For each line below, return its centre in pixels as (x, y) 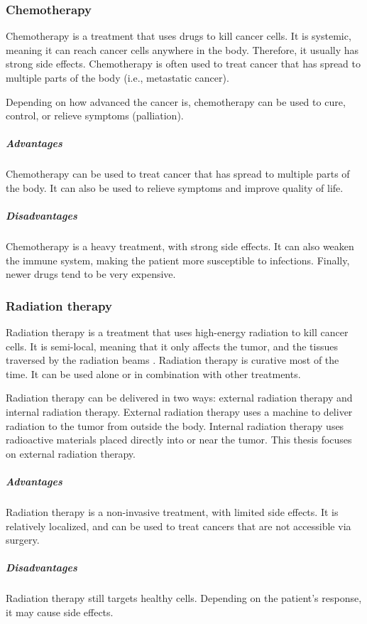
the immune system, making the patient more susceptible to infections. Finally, (178, 260)
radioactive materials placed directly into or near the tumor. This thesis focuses (179, 440)
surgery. (23, 540)
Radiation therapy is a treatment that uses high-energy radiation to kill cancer (177, 332)
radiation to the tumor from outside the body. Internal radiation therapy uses (175, 425)
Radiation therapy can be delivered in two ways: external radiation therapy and (179, 398)
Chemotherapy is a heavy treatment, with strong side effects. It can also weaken (180, 246)
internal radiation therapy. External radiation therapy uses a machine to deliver (179, 412)
